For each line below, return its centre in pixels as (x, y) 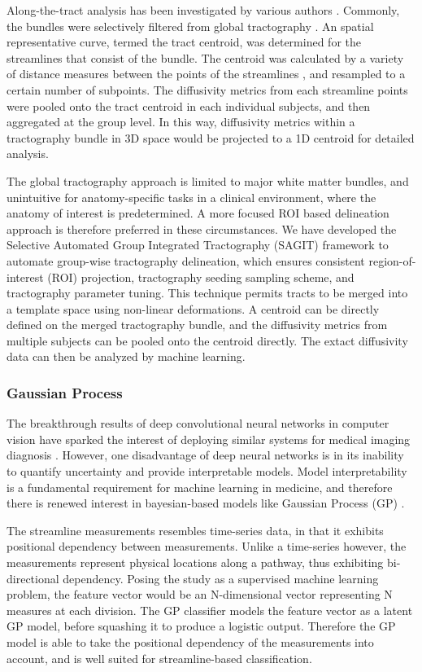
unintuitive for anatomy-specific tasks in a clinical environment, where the (191, 197)
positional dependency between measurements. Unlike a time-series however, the (207, 546)
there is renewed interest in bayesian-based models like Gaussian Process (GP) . (206, 503)
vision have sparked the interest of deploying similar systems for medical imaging (209, 439)
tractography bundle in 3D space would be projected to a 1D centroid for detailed (211, 137)
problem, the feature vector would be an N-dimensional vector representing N (200, 594)
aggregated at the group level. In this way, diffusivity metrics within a (181, 122)
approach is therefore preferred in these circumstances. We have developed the (202, 228)
